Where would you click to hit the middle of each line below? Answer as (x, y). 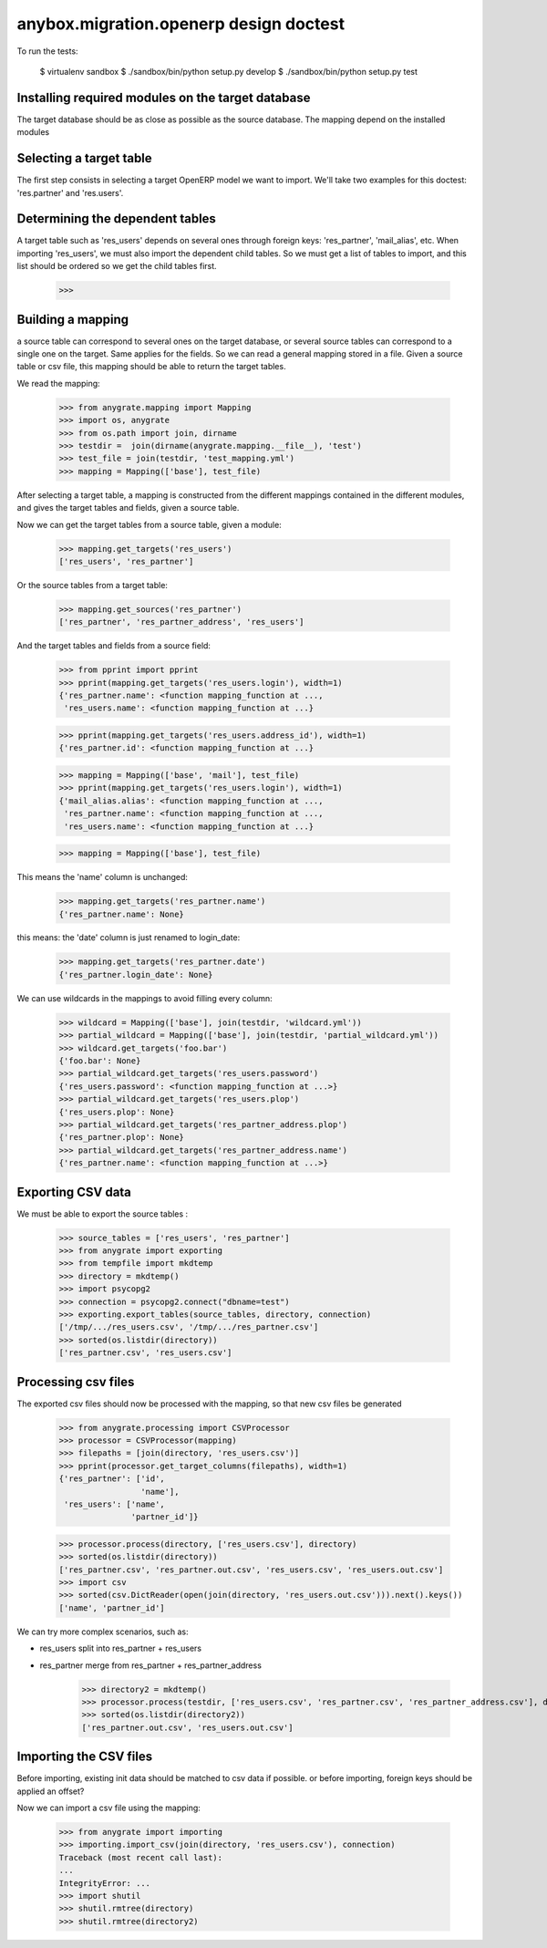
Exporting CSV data (74, 1192)
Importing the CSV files (85, 1757)
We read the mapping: (58, 383)
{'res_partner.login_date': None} (136, 974)
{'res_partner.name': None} (121, 914)
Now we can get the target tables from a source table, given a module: (149, 524)
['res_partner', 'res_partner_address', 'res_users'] (181, 622)
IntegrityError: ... (104, 1883)
